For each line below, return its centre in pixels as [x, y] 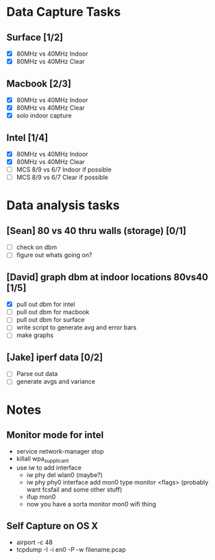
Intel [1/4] [27, 138]
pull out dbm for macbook [53, 312]
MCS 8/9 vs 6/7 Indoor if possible [64, 170]
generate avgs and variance [56, 382]
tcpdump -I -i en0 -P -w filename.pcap [71, 549]
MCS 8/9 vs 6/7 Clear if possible [62, 177]
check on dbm [37, 247]
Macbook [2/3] [39, 83]
